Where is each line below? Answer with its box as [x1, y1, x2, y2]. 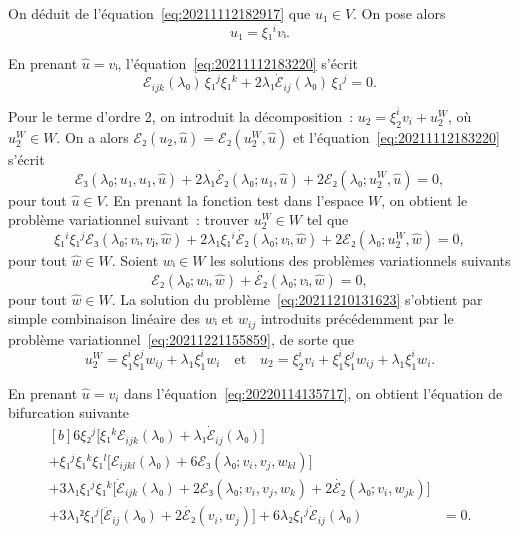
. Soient [111, 249, 159, 270]
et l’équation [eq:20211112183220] [292, 126, 500, 147]
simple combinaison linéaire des [8, 308, 200, 329]
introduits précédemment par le [260, 308, 454, 329]
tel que [306, 209, 349, 230]
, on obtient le [381, 189, 468, 210]
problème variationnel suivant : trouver [8, 209, 249, 230]
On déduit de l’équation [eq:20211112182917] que [8, 3, 311, 23]
